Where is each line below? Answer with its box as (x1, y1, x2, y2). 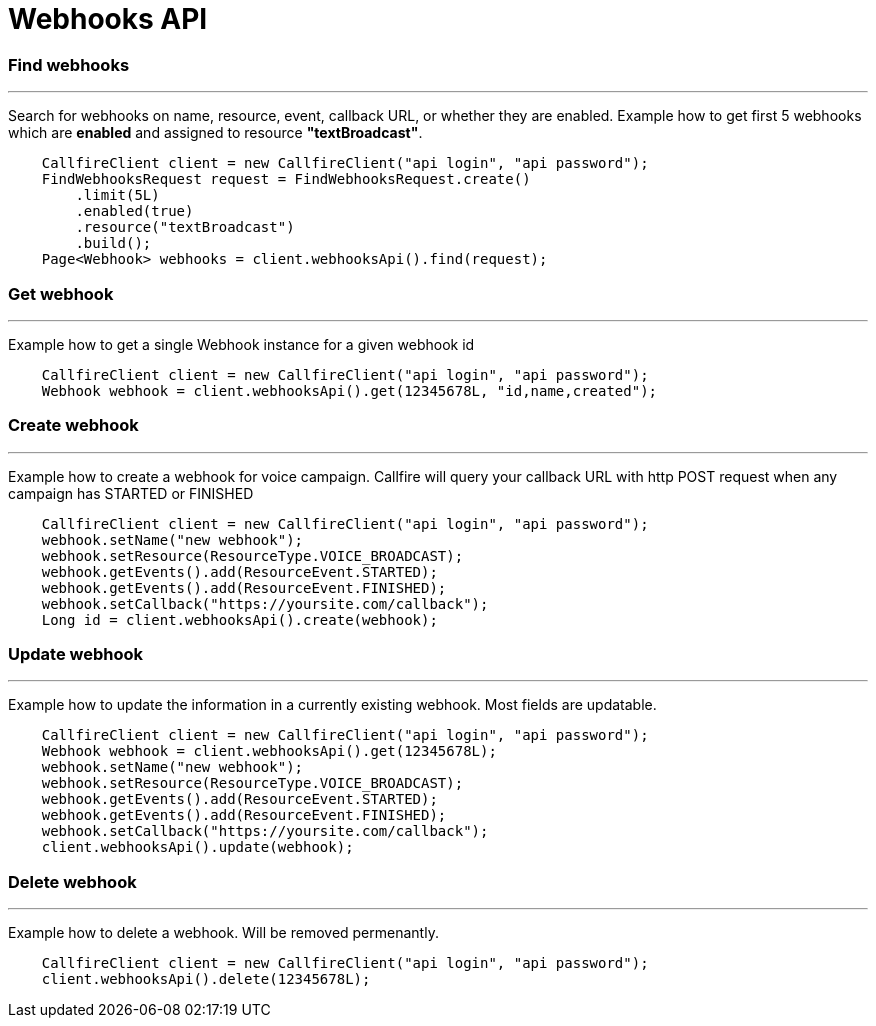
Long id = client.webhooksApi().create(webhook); (41, 611, 438, 628)
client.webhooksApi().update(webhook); (41, 839, 354, 856)
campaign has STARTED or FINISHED (8, 484, 254, 502)
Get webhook (8, 283, 114, 304)
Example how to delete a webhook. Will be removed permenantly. (8, 924, 439, 942)
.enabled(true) (75, 203, 194, 220)
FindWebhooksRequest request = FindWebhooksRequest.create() (41, 171, 531, 188)
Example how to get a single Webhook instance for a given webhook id (8, 335, 475, 353)
